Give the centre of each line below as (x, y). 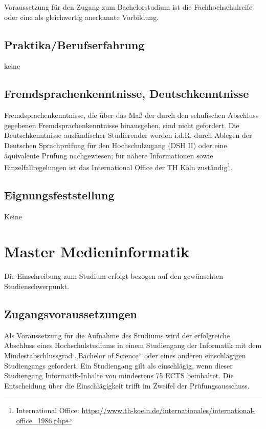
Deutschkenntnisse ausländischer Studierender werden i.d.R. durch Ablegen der (128, 135)
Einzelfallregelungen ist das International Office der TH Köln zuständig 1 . (118, 166)
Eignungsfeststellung (59, 195)
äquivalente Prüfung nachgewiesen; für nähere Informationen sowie (109, 155)
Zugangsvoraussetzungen (71, 313)
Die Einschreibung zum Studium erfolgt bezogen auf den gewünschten (114, 276)
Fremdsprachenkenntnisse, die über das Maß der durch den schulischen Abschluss (131, 115)
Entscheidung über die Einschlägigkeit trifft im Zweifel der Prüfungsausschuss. (127, 385)
